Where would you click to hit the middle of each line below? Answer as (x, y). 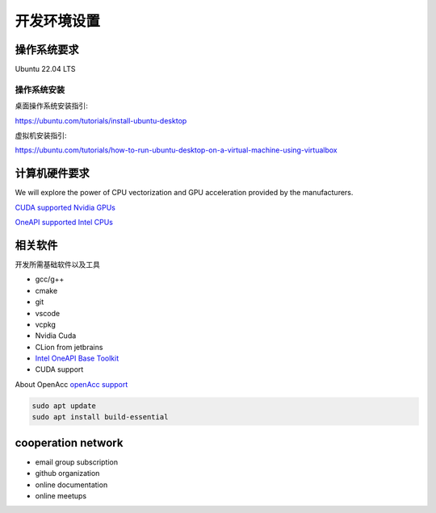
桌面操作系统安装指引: (52, 106)
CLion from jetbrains (69, 347)
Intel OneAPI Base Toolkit (77, 358)
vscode (48, 313)
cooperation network (69, 442)
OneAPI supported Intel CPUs (64, 223)
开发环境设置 (58, 21)
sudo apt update (64, 406)
